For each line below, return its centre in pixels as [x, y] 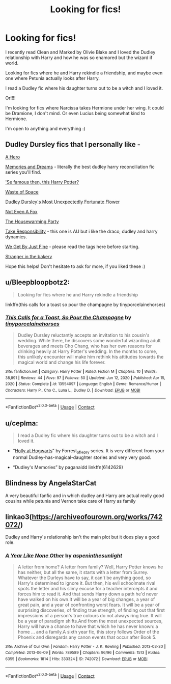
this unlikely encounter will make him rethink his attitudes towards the [91, 357]
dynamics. [16, 237]
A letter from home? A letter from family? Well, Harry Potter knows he [90, 567]
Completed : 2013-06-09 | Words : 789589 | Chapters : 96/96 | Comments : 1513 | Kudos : [83, 653]
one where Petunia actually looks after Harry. [53, 78]
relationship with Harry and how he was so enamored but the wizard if [79, 58]
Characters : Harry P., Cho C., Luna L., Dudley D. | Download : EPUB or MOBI [73, 390]
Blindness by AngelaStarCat [51, 483]
